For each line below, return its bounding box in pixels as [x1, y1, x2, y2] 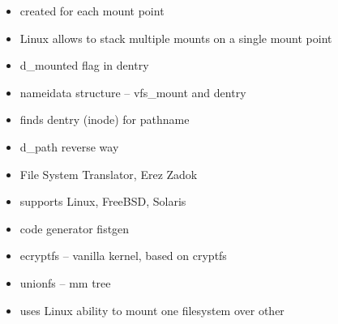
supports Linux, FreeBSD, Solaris [19, 193, 186, 210]
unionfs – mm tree [19, 274, 111, 291]
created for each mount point [19, 2, 165, 19]
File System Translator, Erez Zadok [19, 165, 198, 182]
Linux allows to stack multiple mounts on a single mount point [19, 29, 332, 46]
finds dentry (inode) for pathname [19, 111, 190, 128]
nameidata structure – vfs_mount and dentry [19, 83, 246, 100]
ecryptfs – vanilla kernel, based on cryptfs [19, 247, 227, 264]
